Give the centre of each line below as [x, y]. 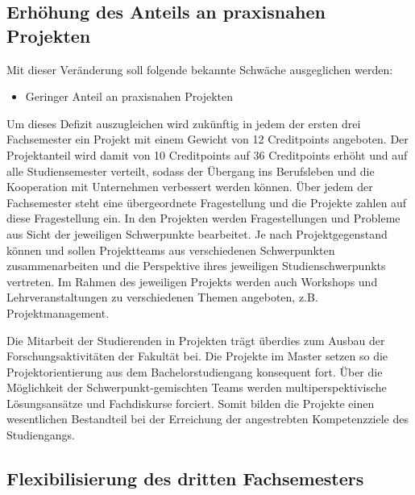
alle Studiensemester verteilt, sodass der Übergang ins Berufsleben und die [191, 171]
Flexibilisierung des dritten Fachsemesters [185, 478]
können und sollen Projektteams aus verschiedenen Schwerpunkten [171, 250]
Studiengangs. [41, 435]
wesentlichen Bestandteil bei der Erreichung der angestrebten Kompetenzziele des [208, 419]
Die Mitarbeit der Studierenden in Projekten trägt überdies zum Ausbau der [196, 340]
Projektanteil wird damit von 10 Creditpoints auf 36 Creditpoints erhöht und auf [207, 154]
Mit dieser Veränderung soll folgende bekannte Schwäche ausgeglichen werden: [200, 69]
